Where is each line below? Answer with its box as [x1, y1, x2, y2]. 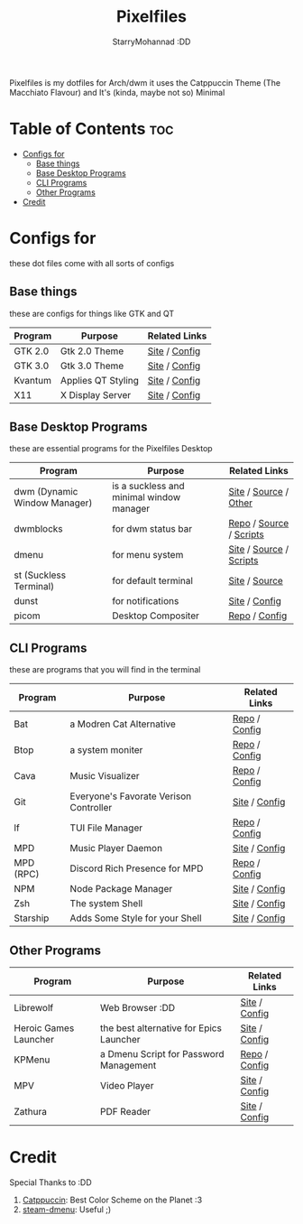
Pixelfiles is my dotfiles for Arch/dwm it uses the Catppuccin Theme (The [9, 77, 281, 88]
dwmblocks [14, 523, 63, 535]
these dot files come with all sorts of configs [9, 257, 175, 268]
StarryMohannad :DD [112, 36, 191, 47]
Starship [14, 912, 50, 924]
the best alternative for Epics [100, 1022, 223, 1034]
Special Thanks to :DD [9, 1177, 92, 1188]
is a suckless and [112, 480, 185, 493]
